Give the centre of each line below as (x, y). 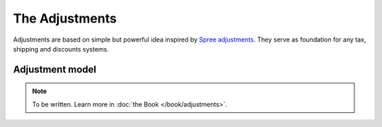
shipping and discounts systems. (61, 49)
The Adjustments (65, 18)
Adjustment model (55, 69)
